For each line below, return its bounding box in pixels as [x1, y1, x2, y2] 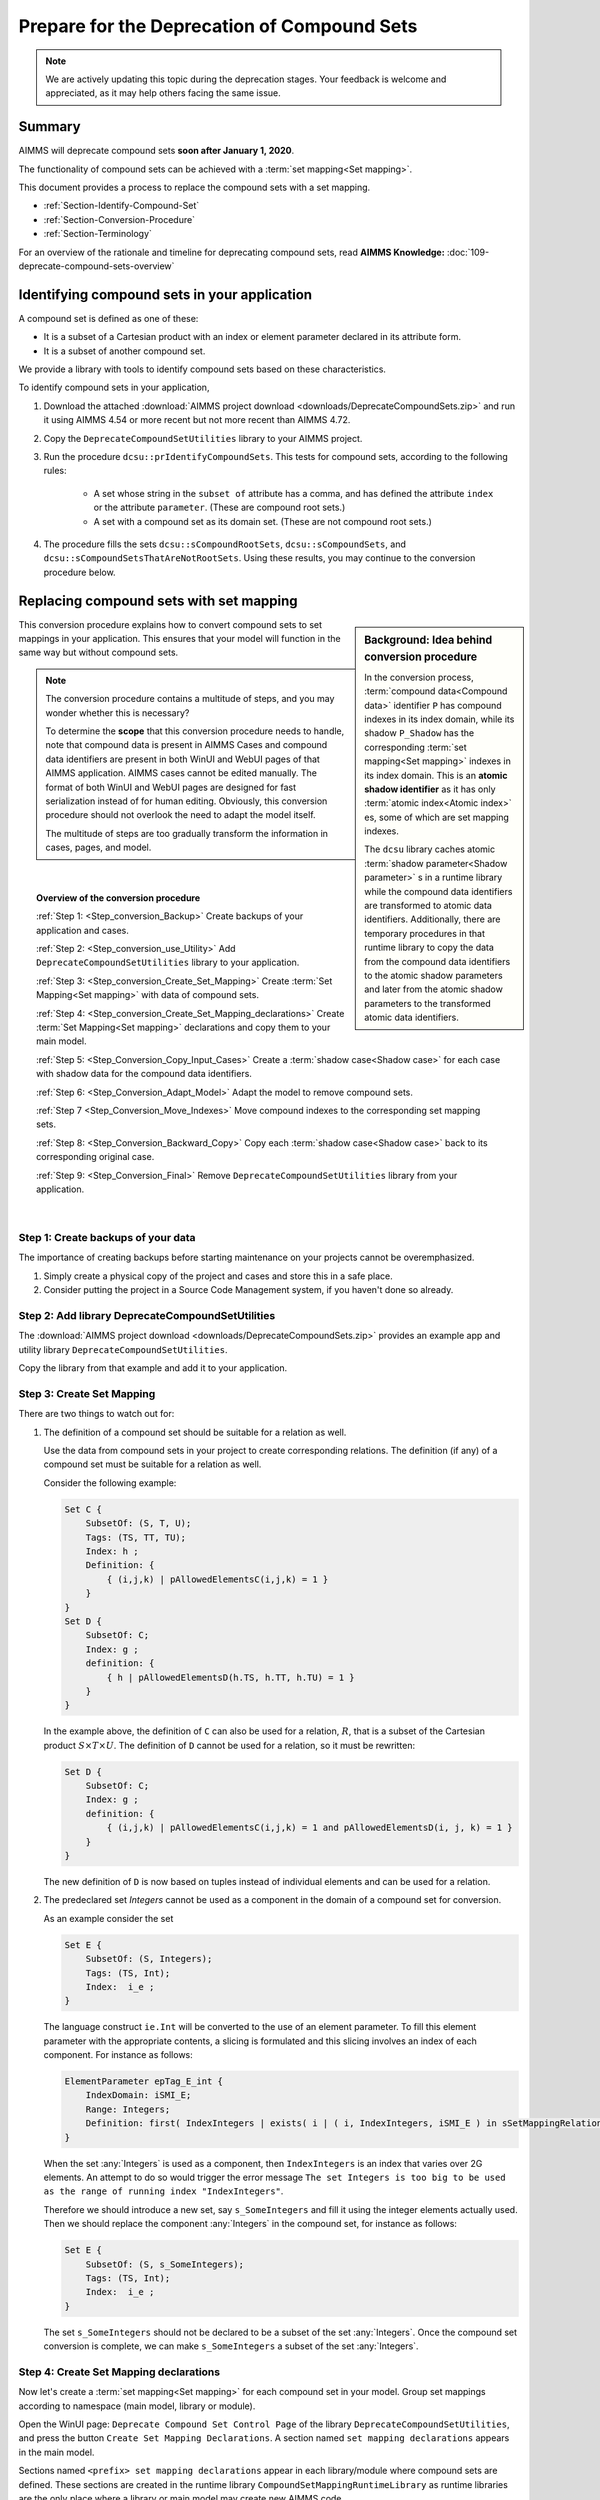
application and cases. [36, 924, 129, 936]
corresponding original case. [36, 1151, 155, 1163]
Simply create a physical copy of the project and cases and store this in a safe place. [43, 1270, 394, 1282]
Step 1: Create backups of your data [18, 1231, 196, 1245]
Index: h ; [85, 1546, 139, 1557]
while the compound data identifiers [364, 885, 513, 897]
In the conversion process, [364, 671, 474, 683]
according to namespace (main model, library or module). [18, 2400, 256, 2412]
